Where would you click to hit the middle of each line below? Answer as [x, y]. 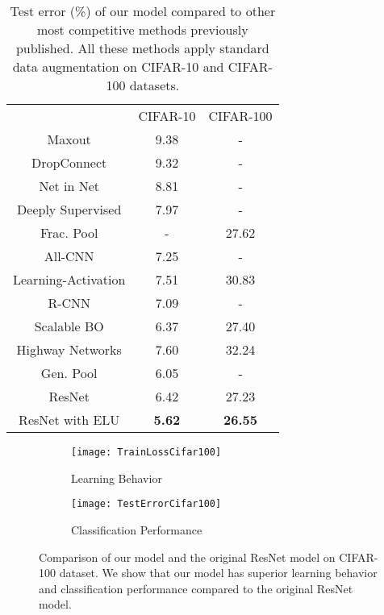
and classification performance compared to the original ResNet [196, 588]
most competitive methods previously [142, 29]
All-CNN [69, 256]
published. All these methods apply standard [142, 48]
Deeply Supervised [69, 209]
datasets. [154, 85]
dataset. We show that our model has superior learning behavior [218, 573]
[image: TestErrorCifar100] [146, 504]
